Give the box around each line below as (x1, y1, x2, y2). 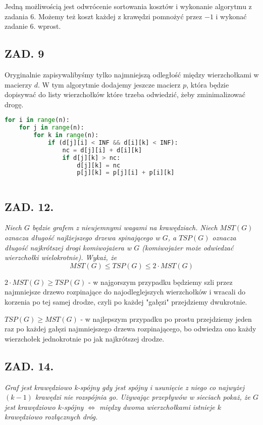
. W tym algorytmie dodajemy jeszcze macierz (38, 79, 181, 90)
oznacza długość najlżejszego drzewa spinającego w (5, 232, 160, 243)
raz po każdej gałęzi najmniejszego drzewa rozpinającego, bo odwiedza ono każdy (5, 323, 256, 334)
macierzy (5, 79, 32, 90)
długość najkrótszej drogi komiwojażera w (5, 242, 132, 252)
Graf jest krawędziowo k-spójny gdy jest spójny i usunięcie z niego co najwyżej (5, 381, 244, 392)
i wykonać (216, 11, 247, 21)
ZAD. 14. (5, 358, 54, 373)
